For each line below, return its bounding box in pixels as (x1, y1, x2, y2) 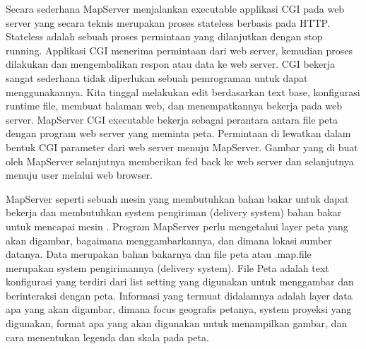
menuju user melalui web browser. (6, 167, 153, 182)
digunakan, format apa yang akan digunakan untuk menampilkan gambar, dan (6, 316, 348, 331)
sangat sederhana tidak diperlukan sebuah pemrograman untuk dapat (6, 70, 308, 85)
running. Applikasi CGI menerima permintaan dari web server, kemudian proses (6, 42, 353, 57)
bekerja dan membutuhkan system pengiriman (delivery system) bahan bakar (6, 205, 342, 220)
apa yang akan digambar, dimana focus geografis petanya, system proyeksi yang (6, 302, 352, 317)
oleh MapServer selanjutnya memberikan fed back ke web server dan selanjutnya (6, 153, 354, 168)
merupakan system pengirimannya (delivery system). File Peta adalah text (6, 260, 329, 275)
